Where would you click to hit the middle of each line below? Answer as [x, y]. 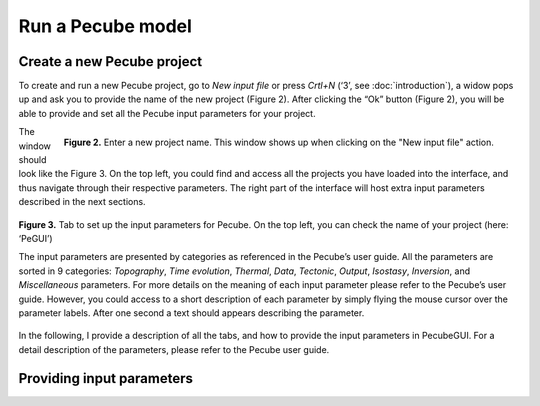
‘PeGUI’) [36, 238]
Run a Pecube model [105, 26]
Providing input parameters [106, 378]
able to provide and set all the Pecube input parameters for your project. [167, 113]
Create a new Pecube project [110, 61]
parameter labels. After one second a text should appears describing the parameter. [191, 312]
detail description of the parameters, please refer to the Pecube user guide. [174, 349]
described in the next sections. [82, 202]
